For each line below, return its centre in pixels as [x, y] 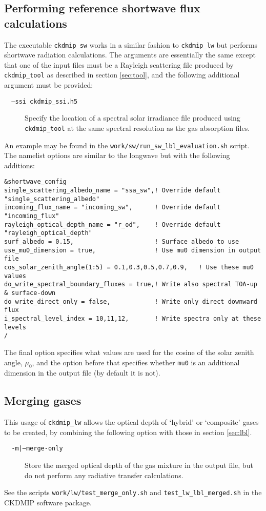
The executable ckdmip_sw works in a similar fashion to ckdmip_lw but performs [131, 44]
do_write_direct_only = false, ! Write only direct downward [131, 301]
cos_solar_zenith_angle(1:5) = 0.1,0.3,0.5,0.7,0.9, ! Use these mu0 [129, 267]
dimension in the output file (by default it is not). [82, 373]
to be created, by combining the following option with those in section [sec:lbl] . [128, 432]
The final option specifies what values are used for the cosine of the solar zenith [129, 352]
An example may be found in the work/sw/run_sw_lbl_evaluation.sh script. [127, 145]
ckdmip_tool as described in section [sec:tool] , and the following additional [122, 75]
